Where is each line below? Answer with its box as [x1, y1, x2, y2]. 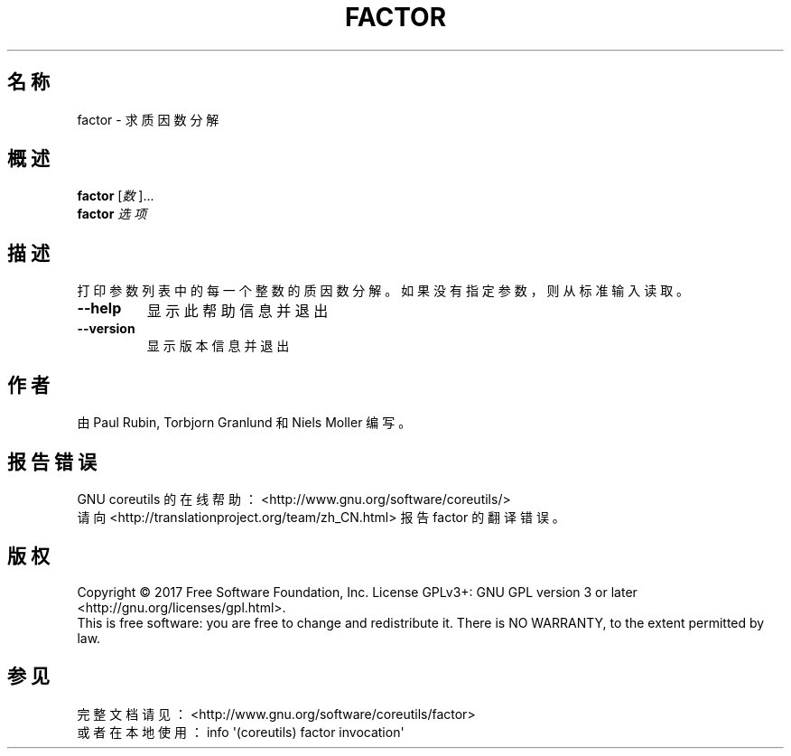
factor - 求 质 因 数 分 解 [77, 111, 219, 127]
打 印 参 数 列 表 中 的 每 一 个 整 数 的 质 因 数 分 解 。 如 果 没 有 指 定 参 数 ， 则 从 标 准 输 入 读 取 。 [77, 283, 690, 299]
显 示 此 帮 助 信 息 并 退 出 [146, 302, 329, 321]
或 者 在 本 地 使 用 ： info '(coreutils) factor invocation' [77, 723, 405, 740]
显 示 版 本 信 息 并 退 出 [146, 338, 290, 354]
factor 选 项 [77, 206, 147, 222]
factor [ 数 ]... [77, 188, 154, 204]
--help [77, 299, 122, 318]
